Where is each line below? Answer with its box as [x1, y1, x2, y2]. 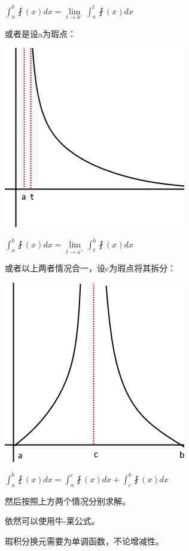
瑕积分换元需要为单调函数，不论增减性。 [5, 534, 164, 547]
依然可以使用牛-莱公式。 [5, 515, 100, 527]
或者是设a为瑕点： [5, 27, 76, 39]
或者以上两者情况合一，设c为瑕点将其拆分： [5, 262, 176, 274]
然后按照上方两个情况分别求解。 [5, 494, 130, 507]
